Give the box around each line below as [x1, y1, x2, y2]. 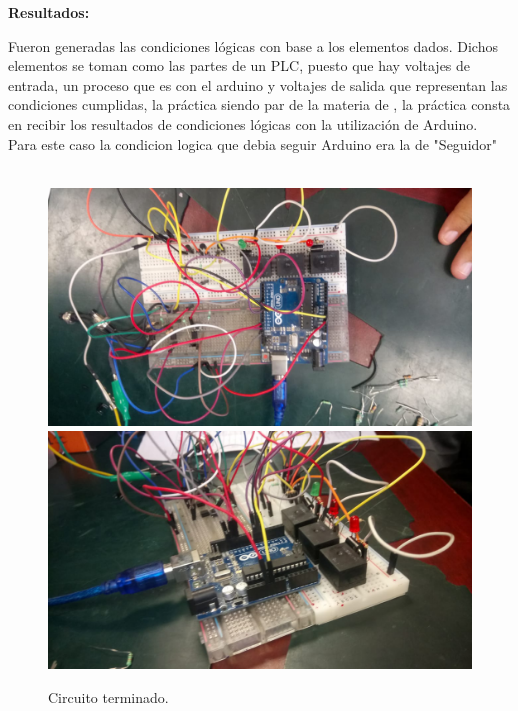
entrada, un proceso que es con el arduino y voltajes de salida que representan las [8, 74, 508, 95]
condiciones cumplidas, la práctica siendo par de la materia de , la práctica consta [8, 94, 511, 115]
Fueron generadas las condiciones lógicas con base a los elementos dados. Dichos [8, 35, 498, 56]
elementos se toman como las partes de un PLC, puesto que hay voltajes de [8, 55, 471, 76]
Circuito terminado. [48, 686, 169, 707]
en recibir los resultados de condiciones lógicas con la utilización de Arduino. [8, 113, 478, 134]
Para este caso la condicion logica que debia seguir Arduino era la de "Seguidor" [8, 133, 498, 154]
